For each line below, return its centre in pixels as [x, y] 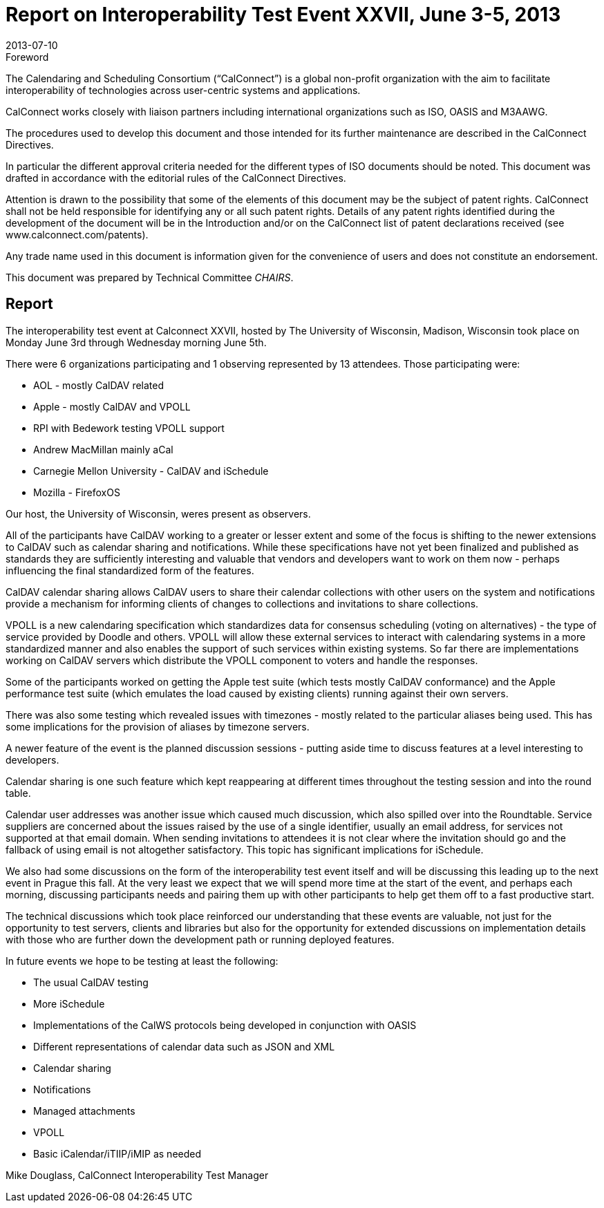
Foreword [27, 57]
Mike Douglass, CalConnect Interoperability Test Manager [137, 1175]
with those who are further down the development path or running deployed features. [200, 939]
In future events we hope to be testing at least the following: [142, 961]
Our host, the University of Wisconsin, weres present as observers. [158, 513]
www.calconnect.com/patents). [77, 234]
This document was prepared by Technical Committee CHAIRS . [150, 277]
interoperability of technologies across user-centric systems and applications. [183, 90]
